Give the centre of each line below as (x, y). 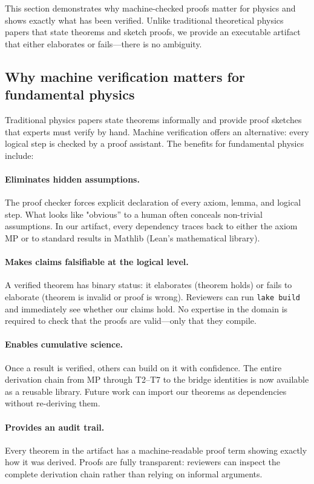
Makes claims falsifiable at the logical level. (97, 262)
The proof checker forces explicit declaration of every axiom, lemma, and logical (153, 202)
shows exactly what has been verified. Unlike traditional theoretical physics (144, 20)
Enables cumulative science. (64, 344)
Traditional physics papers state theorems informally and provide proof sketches (153, 119)
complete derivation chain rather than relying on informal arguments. (134, 473)
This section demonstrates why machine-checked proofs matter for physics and (150, 8)
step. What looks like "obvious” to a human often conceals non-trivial (134, 214)
